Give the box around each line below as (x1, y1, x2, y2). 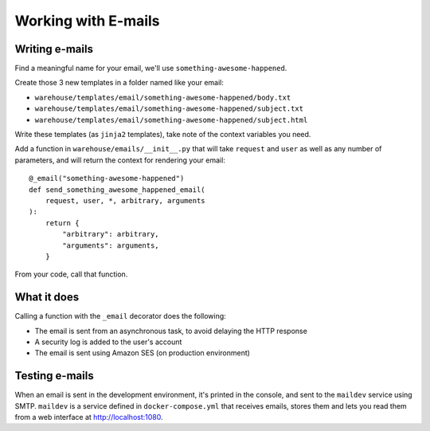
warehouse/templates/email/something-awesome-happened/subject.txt (34, 104, 304, 113)
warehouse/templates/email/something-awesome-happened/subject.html (34, 116, 308, 124)
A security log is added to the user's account (34, 337, 182, 347)
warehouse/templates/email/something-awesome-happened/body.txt (34, 92, 291, 102)
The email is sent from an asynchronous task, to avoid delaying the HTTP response (34, 326, 308, 335)
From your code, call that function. (14, 269, 128, 279)
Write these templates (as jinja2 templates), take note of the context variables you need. (14, 130, 311, 139)
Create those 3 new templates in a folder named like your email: (14, 78, 225, 88)
